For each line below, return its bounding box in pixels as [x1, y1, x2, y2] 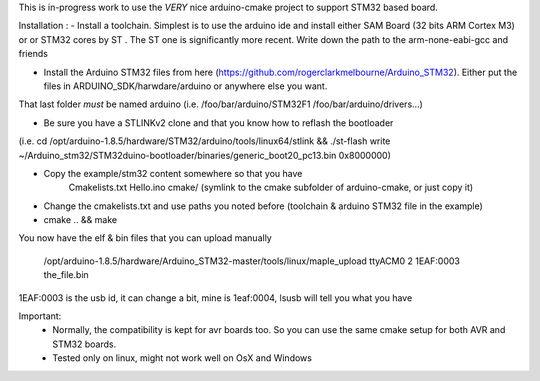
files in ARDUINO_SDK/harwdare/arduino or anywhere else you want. [43, 80, 328, 92]
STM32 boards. [52, 338, 117, 350]
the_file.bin [43, 269, 89, 281]
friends [18, 48, 49, 60]
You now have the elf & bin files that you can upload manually [18, 232, 272, 244]
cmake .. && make [43, 214, 118, 226]
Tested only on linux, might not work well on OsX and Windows [52, 352, 312, 364]
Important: [18, 310, 62, 322]
